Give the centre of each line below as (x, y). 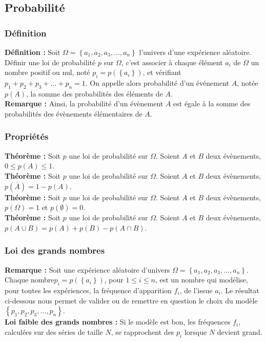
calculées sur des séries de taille (54, 331)
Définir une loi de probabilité (50, 62)
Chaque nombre (29, 280)
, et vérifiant (162, 72)
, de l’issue (196, 290)
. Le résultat (240, 290)
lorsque (196, 331)
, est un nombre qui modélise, (201, 280)
